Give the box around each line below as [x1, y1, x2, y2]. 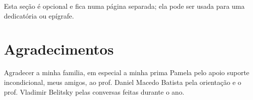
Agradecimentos [4, 39, 114, 59]
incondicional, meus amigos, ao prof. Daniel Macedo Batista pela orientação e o [4, 77, 241, 87]
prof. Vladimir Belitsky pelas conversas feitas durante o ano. [4, 86, 184, 97]
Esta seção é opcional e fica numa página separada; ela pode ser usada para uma [4, 1, 245, 11]
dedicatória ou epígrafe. [4, 10, 74, 20]
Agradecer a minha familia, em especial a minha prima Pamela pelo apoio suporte [4, 67, 250, 78]
